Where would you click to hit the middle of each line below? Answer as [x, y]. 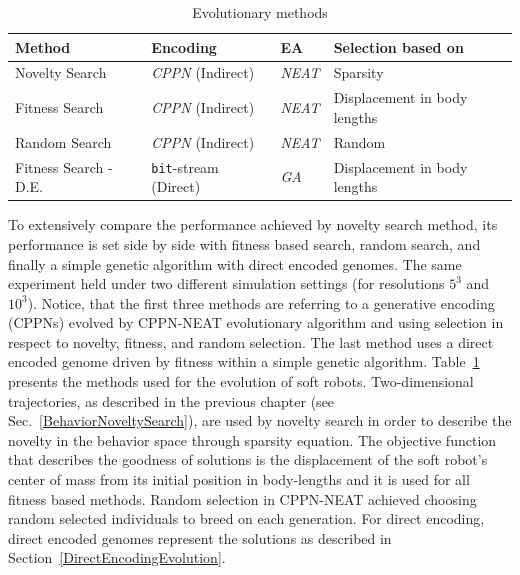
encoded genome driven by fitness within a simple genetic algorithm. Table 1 [244, 361]
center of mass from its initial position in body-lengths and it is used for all [239, 479]
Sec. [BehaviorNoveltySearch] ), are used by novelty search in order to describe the [260, 420]
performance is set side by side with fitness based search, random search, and [244, 243]
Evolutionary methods [260, 12]
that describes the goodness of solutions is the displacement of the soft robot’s [248, 459]
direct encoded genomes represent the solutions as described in [200, 537]
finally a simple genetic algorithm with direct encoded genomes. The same [235, 263]
